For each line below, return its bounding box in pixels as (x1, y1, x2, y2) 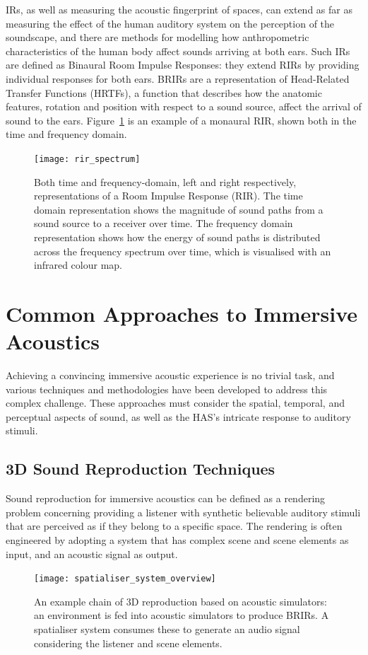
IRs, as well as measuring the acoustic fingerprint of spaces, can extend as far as (6, 2, 352, 16)
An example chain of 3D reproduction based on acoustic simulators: (34, 593, 327, 608)
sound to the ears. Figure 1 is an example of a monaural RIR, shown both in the (6, 112, 357, 127)
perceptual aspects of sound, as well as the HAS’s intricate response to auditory (6, 409, 351, 424)
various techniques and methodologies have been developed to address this (6, 381, 328, 396)
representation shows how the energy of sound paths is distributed (34, 229, 321, 244)
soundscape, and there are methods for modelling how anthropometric (6, 30, 309, 45)
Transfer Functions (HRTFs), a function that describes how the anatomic (6, 85, 322, 100)
